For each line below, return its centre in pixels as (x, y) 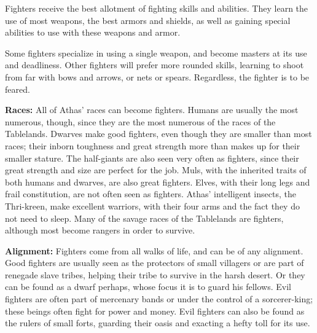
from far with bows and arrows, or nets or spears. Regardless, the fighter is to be (157, 76)
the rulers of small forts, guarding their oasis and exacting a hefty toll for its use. (158, 323)
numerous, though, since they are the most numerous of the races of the (140, 121)
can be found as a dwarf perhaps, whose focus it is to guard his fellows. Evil (148, 287)
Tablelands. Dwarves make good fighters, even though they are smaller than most (158, 134)
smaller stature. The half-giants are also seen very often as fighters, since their (152, 158)
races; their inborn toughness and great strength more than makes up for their (153, 145)
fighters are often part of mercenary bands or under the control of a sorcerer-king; (159, 299)
